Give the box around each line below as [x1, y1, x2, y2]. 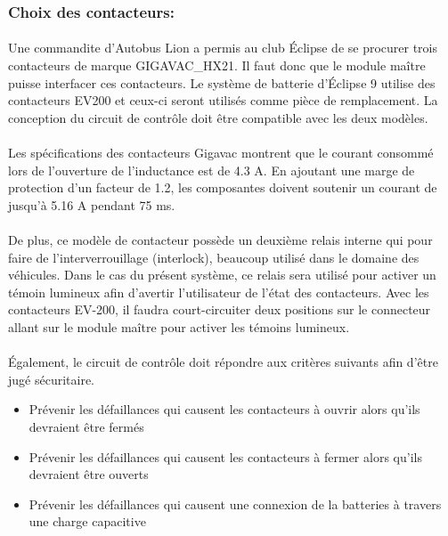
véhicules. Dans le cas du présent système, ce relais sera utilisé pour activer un [8, 265, 436, 284]
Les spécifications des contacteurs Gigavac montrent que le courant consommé [8, 143, 434, 161]
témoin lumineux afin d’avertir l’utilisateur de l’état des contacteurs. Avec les [8, 282, 429, 301]
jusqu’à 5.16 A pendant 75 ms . [8, 195, 175, 214]
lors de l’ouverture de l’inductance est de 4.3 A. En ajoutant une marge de [8, 160, 415, 179]
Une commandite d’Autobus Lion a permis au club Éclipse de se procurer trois [8, 38, 438, 57]
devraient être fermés [29, 417, 144, 435]
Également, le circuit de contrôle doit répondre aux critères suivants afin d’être [8, 353, 438, 371]
